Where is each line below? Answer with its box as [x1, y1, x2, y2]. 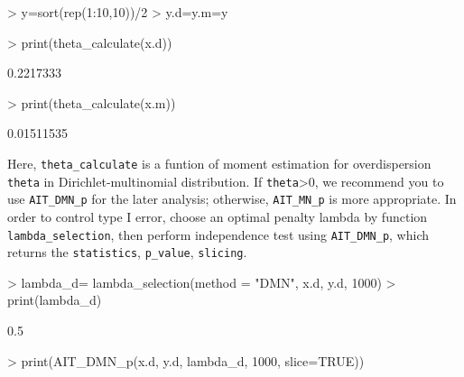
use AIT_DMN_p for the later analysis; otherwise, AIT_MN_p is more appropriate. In [7, 189, 457, 208]
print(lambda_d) [7, 290, 102, 309]
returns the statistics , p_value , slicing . [7, 243, 247, 262]
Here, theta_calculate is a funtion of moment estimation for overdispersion [7, 153, 432, 172]
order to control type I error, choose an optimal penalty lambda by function [7, 207, 428, 225]
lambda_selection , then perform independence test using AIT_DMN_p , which [7, 225, 430, 244]
